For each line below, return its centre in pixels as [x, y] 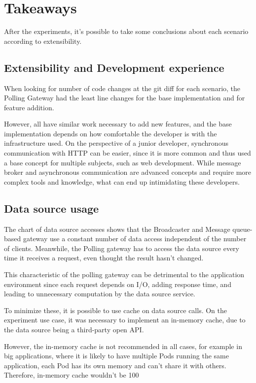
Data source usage [52, 208]
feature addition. [29, 107]
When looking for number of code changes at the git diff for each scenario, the [122, 88]
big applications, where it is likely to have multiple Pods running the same [116, 356]
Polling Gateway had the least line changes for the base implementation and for [125, 98]
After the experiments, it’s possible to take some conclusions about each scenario [126, 31]
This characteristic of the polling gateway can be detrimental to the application [124, 274]
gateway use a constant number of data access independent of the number [135, 239]
